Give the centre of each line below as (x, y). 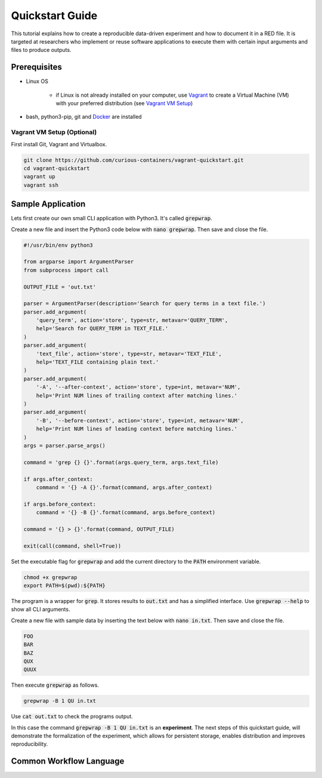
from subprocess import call (66, 270)
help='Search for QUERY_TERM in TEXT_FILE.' (102, 329)
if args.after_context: (58, 479)
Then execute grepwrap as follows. (55, 685)
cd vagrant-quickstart (57, 168)
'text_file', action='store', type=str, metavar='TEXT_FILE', (129, 353)
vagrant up (39, 177)
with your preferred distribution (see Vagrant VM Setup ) (124, 103)
